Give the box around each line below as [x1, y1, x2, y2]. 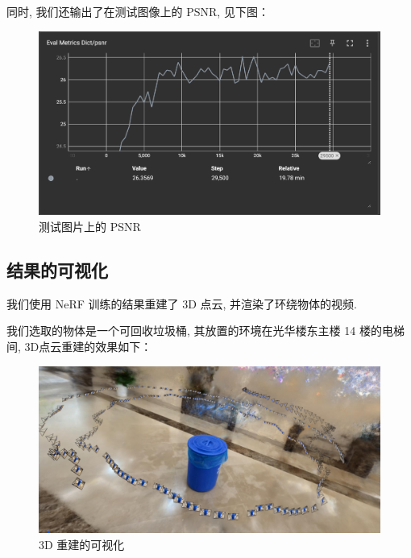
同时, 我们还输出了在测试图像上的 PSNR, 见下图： [6, 3, 269, 19]
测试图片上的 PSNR [39, 217, 141, 234]
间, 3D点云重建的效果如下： [6, 337, 152, 354]
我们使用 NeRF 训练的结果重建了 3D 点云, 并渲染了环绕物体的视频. [6, 295, 357, 312]
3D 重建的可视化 [39, 536, 125, 552]
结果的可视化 [6, 257, 108, 282]
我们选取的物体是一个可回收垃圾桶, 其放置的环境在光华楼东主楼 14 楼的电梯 [6, 322, 405, 339]
